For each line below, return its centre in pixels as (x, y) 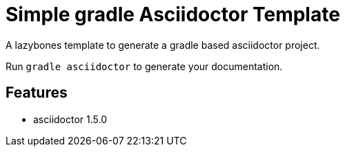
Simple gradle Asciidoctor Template (173, 14)
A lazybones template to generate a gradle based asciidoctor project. (163, 45)
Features (37, 93)
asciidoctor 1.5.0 (70, 119)
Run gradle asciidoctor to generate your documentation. (144, 66)
